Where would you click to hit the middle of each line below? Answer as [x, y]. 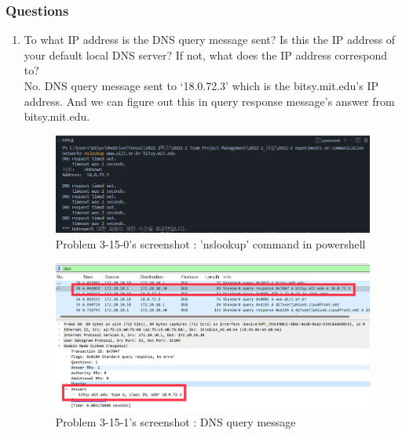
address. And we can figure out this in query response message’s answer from [209, 101]
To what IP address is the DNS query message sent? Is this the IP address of [210, 40]
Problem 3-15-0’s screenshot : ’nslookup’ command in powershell [210, 244]
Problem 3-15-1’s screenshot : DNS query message [175, 421]
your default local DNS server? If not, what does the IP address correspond [206, 54]
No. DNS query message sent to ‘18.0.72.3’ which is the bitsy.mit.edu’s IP [201, 85]
